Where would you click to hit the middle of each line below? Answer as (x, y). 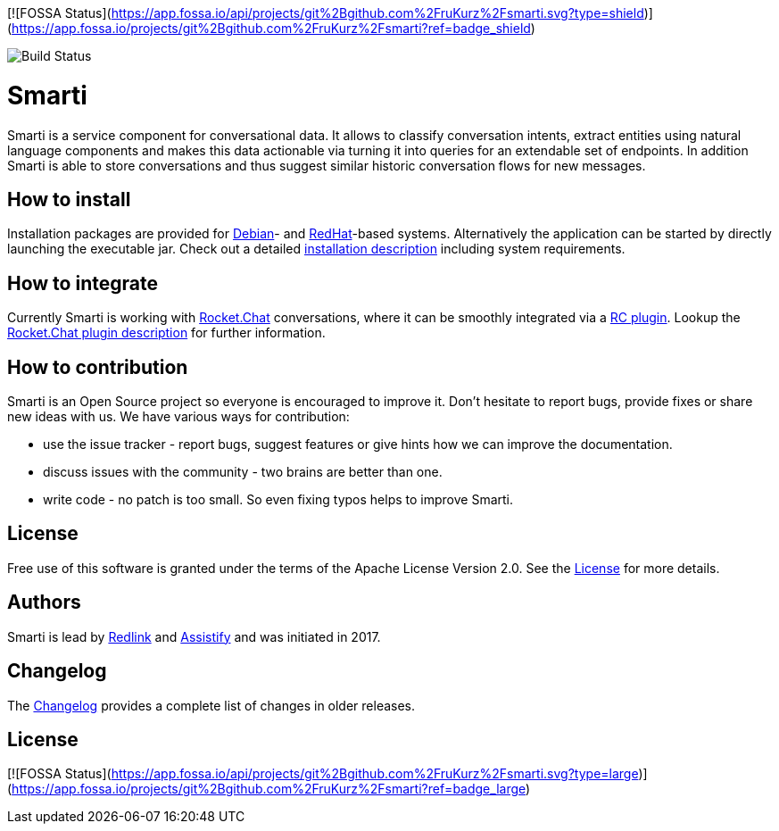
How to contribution (98, 367)
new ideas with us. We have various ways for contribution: (178, 417)
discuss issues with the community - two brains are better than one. (243, 472)
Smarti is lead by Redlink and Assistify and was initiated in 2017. (194, 636)
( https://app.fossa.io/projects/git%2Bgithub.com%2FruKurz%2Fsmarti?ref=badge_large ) (269, 789)
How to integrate (83, 283)
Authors (44, 602)
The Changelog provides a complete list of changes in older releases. (211, 705)
